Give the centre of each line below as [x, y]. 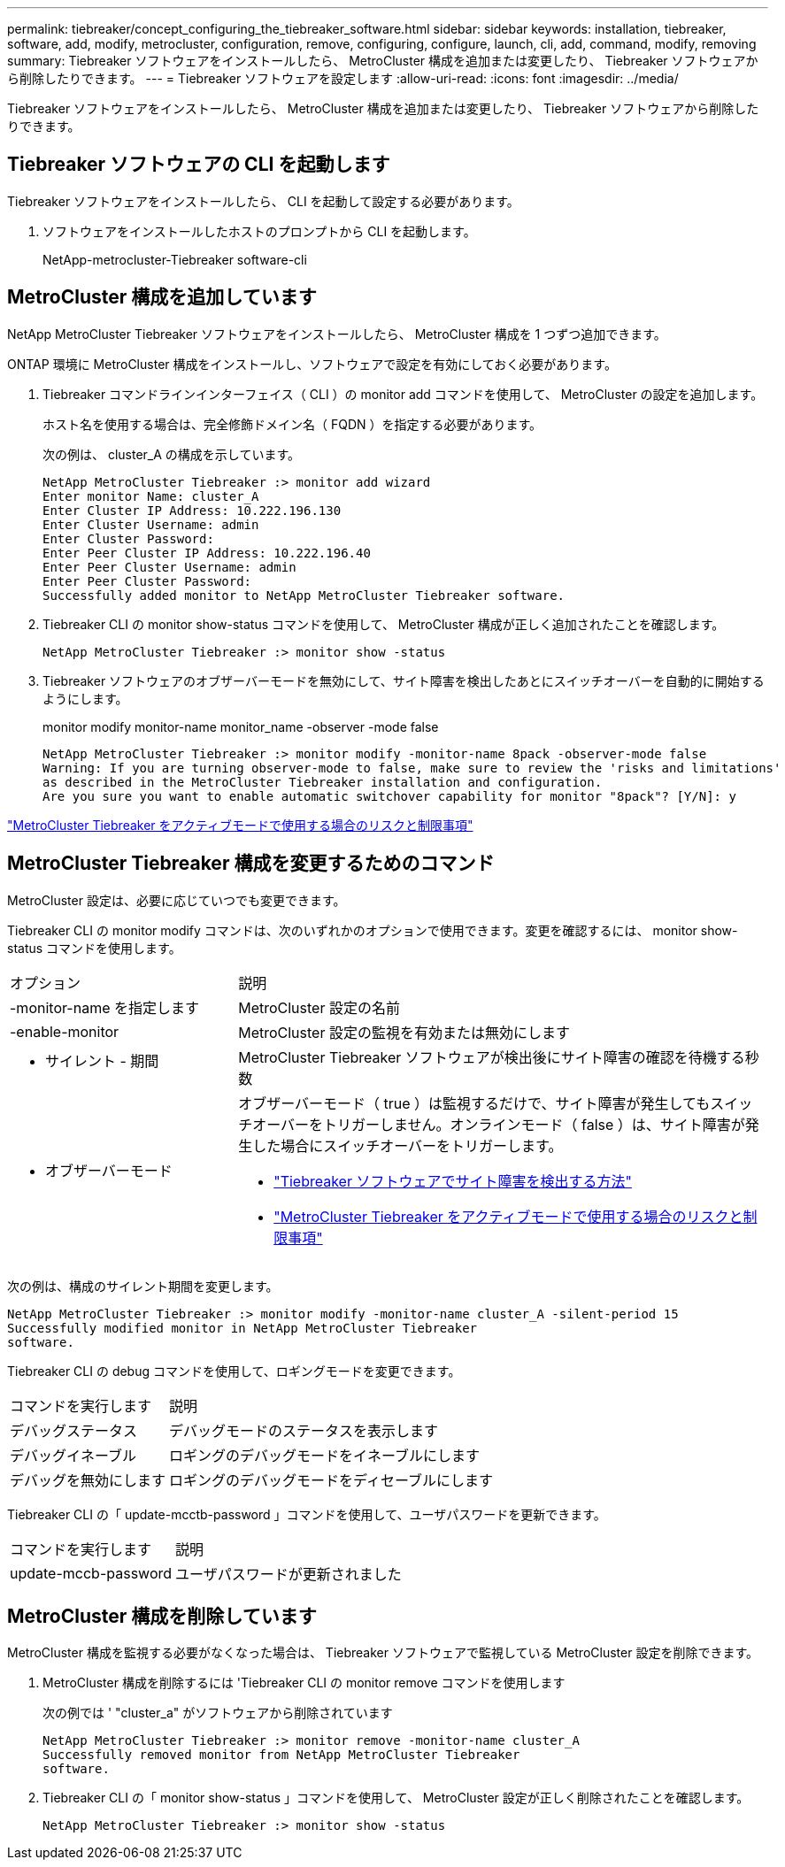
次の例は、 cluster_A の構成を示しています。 [172, 454]
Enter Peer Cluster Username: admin [169, 567]
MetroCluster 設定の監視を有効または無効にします [404, 1032]
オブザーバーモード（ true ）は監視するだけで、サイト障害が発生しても [474, 1103]
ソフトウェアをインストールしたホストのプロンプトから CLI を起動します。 [259, 231]
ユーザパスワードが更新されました [289, 1574]
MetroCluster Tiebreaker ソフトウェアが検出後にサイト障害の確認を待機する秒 [499, 1057]
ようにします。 [85, 698]
